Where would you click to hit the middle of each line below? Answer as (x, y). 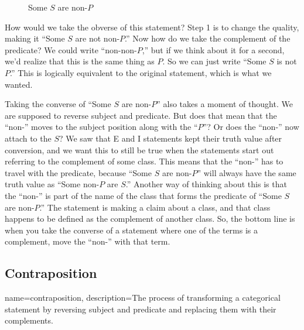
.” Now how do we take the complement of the (208, 38)
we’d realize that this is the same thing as (80, 61)
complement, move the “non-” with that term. (88, 241)
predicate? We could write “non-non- (71, 49)
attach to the (28, 138)
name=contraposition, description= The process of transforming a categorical (143, 298)
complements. (29, 320)
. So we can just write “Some (214, 61)
